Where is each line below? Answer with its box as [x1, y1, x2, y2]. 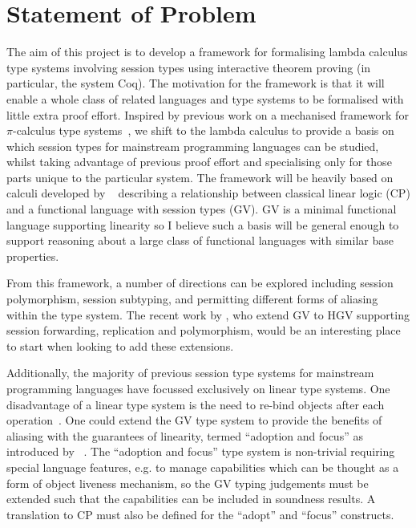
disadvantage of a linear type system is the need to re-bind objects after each [6, 396, 385, 412]
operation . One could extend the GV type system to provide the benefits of [6, 412, 382, 428]
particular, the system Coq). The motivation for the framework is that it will [6, 75, 385, 91]
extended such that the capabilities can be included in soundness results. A [6, 490, 376, 507]
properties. [6, 247, 59, 264]
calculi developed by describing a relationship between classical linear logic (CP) [6, 185, 410, 201]
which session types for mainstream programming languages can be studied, [6, 137, 379, 154]
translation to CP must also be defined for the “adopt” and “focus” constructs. [6, 506, 394, 522]
